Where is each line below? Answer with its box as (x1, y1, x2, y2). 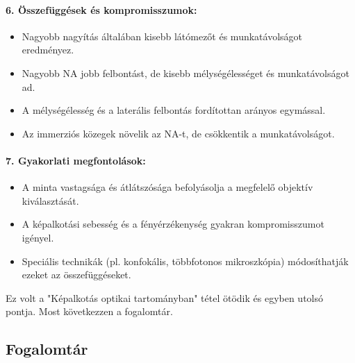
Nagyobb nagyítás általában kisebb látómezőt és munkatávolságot (22, 28, 302, 43)
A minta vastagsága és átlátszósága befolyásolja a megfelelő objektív (22, 180, 313, 194)
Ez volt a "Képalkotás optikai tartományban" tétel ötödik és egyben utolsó (6, 290, 324, 305)
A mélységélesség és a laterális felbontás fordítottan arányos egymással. (22, 103, 326, 117)
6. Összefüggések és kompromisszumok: (6, 2, 197, 17)
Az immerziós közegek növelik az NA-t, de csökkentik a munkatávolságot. (22, 126, 335, 140)
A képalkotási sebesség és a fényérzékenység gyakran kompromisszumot (22, 217, 324, 231)
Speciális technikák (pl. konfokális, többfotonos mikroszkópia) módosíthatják (22, 253, 349, 268)
